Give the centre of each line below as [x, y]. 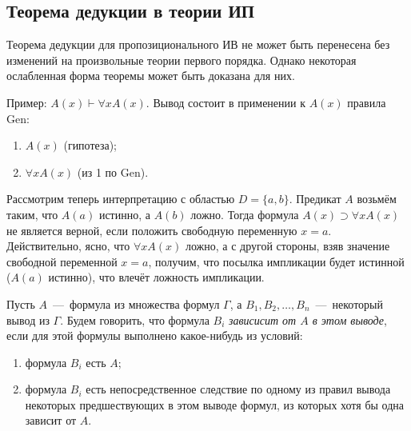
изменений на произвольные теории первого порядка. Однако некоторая [182, 60]
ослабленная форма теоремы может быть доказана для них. [151, 76]
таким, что [32, 214]
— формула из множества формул [136, 303]
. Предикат [315, 199]
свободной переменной [62, 261]
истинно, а [124, 214]
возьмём [377, 199]
